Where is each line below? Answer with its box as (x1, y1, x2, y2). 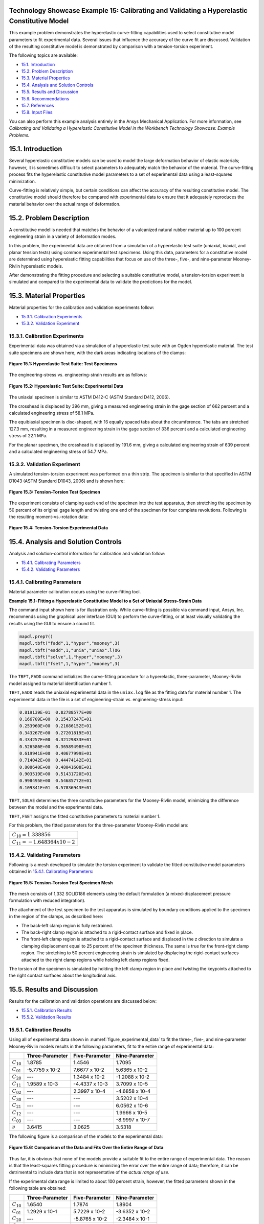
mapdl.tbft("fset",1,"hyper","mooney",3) (19, 661, 120, 667)
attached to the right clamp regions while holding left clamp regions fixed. (21, 957, 170, 963)
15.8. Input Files (21, 109, 53, 115)
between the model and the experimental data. (9, 804, 104, 810)
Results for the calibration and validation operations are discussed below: (9, 998, 157, 1004)
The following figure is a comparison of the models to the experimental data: (9, 1133, 163, 1139)
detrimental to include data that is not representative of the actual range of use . (9, 1169, 170, 1175)
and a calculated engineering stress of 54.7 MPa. (9, 448, 108, 454)
